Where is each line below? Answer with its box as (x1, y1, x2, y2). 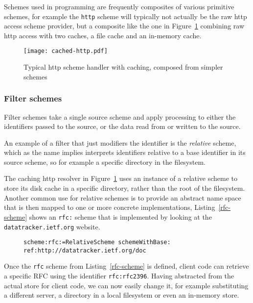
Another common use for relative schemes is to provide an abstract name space (4, 192, 241, 202)
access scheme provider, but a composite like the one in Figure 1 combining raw (4, 21, 244, 31)
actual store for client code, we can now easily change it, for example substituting (4, 280, 249, 290)
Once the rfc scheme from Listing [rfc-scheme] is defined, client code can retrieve (4, 261, 249, 271)
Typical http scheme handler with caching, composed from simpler (23, 62, 223, 72)
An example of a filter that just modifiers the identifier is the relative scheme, (4, 137, 236, 148)
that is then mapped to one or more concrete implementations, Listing (4, 202, 215, 212)
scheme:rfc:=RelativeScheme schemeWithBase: (23, 239, 171, 246)
